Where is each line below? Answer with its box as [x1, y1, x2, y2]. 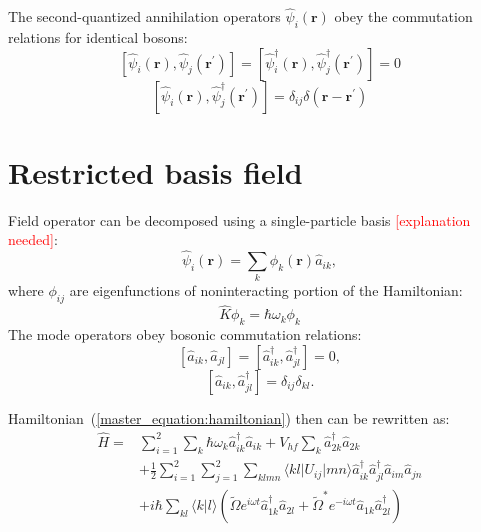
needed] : [8, 229, 58, 250]
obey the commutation [334, 6, 473, 27]
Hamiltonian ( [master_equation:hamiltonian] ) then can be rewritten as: [8, 407, 450, 428]
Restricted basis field [8, 151, 303, 192]
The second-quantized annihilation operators [8, 6, 281, 27]
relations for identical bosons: [8, 27, 188, 48]
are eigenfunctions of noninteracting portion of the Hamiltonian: [69, 280, 463, 301]
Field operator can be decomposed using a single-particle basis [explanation [8, 209, 471, 230]
